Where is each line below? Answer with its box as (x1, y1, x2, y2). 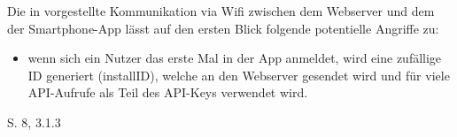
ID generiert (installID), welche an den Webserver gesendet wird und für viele (27, 65, 450, 84)
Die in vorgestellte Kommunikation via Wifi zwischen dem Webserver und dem (7, 2, 435, 19)
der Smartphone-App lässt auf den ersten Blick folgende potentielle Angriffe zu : (7, 19, 439, 37)
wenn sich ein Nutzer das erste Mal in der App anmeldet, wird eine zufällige (27, 49, 442, 67)
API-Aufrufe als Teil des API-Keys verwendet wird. (27, 83, 308, 102)
